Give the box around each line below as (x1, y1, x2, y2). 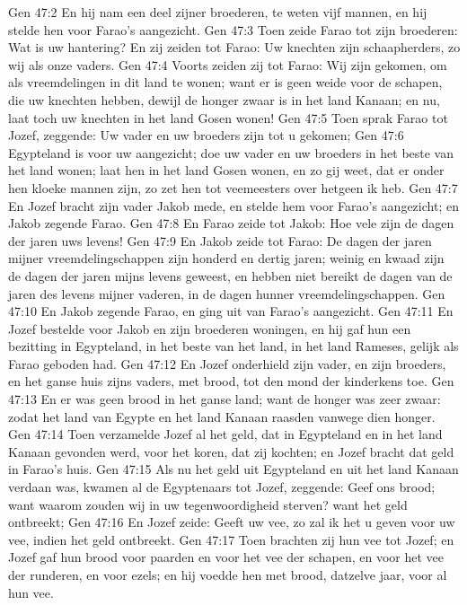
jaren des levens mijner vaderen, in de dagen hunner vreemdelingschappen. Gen (8, 284, 445, 302)
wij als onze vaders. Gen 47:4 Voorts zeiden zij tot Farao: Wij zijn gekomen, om (8, 55, 447, 74)
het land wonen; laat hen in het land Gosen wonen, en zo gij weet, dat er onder (8, 161, 445, 180)
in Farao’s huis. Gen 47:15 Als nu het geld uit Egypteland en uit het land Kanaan (8, 460, 459, 478)
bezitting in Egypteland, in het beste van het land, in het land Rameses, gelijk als (8, 337, 459, 355)
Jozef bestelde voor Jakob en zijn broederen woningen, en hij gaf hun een (8, 319, 411, 338)
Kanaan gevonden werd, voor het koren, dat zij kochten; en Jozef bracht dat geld (8, 442, 454, 460)
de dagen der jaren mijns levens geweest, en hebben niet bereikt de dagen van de (8, 266, 453, 285)
